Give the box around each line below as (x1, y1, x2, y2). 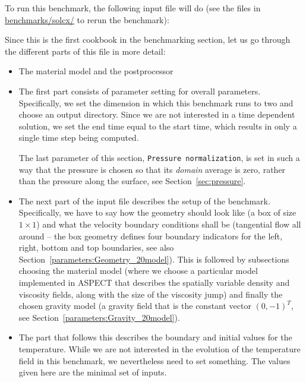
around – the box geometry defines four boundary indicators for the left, (18, 229, 283, 242)
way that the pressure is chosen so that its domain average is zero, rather (18, 163, 286, 175)
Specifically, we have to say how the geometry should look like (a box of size (18, 206, 296, 219)
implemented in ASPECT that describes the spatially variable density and (18, 276, 290, 288)
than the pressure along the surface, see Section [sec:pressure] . (18, 175, 246, 187)
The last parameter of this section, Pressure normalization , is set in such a (18, 151, 300, 163)
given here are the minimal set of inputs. (18, 366, 167, 378)
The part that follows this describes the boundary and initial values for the (18, 331, 292, 343)
